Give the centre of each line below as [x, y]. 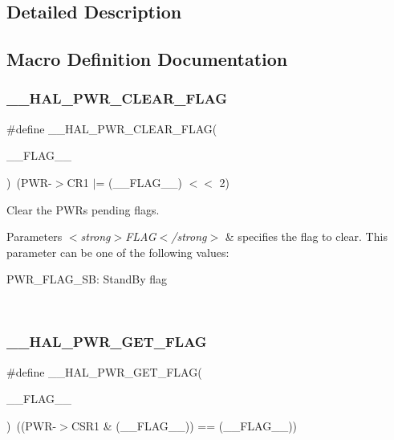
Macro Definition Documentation [147, 59]
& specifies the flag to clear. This [306, 236]
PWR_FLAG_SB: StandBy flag [87, 279]
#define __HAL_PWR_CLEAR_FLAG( [112, 128]
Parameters [35, 236]
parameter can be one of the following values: [118, 252]
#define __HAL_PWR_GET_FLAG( [104, 371]
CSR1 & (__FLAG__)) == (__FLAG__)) [184, 425]
